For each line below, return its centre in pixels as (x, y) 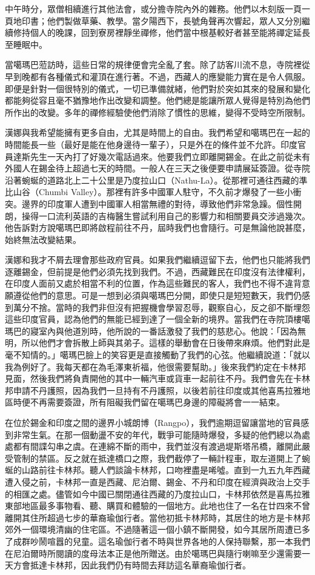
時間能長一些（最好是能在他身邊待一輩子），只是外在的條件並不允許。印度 (151, 144)
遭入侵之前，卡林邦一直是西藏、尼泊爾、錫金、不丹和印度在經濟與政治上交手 (157, 481)
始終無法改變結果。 (43, 239)
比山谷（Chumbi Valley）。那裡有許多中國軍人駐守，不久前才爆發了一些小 (149, 192)
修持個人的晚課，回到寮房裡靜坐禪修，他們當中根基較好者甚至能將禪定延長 (161, 32)
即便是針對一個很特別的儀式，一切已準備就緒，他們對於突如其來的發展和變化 (157, 88)
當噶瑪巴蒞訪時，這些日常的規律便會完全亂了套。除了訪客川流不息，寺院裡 (153, 65)
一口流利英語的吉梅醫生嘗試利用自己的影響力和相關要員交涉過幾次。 (174, 215)
